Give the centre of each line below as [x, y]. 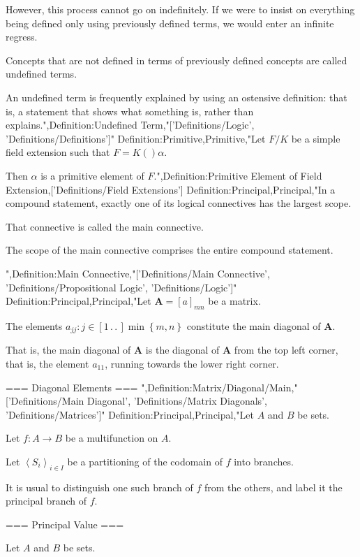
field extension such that [58, 152]
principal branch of [46, 501]
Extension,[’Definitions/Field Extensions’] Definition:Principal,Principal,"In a [171, 189]
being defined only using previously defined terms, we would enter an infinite [170, 23]
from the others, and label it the [273, 487]
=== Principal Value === [65, 524]
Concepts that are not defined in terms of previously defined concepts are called [177, 60]
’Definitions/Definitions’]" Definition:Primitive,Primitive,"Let [136, 138]
